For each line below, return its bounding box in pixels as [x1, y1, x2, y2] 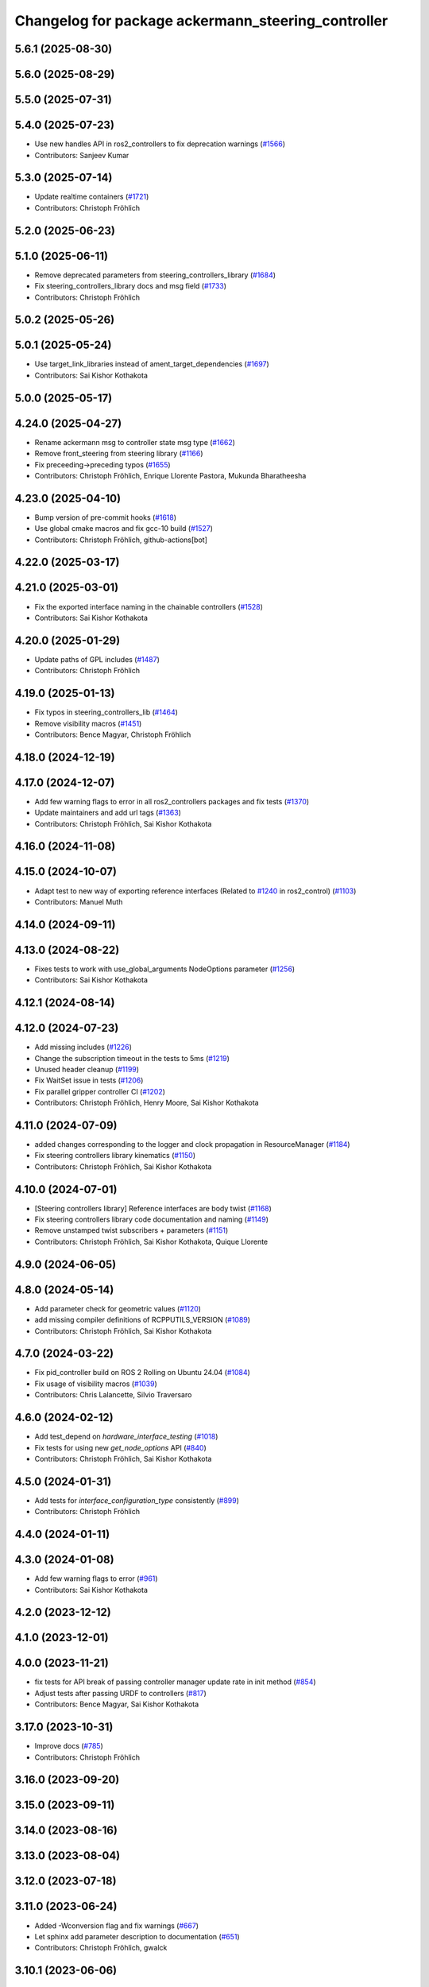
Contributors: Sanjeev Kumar [34, 150, 129, 160]
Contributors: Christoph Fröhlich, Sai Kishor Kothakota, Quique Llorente [34, 1237, 269, 1246]
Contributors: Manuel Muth [34, 897, 123, 906]
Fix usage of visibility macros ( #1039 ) [34, 1379, 158, 1389]
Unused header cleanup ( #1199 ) [34, 1064, 139, 1074]
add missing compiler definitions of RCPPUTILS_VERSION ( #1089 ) [34, 1315, 250, 1325]
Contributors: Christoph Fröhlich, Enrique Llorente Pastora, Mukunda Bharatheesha [34, 471, 307, 480]
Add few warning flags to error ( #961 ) [34, 1574, 158, 1583]
